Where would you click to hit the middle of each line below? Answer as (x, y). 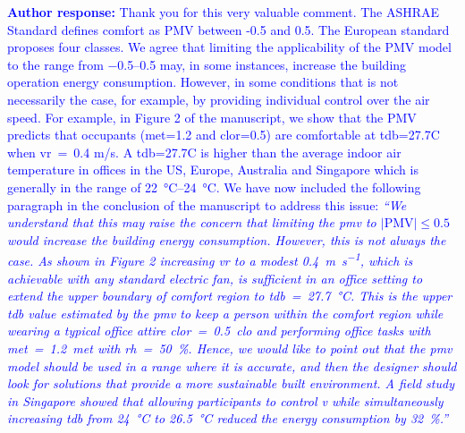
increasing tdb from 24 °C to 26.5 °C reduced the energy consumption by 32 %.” (228, 418)
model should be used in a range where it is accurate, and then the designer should (232, 365)
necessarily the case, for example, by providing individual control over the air (219, 99)
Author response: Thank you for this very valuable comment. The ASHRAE (224, 12)
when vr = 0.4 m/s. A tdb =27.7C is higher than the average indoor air (204, 152)
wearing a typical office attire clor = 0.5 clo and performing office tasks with (219, 331)
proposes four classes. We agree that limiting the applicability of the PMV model (229, 47)
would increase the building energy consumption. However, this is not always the (227, 239)
